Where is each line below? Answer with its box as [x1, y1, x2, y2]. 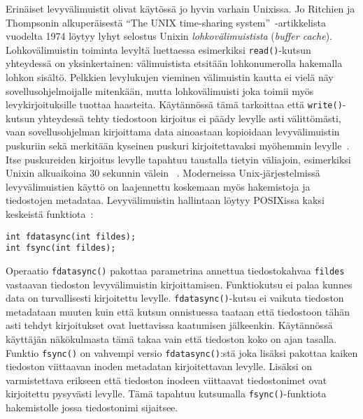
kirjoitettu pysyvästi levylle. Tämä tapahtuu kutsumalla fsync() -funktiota [6, 386, 327, 401]
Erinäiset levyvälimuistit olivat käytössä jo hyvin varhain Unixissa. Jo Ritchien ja [6, 1, 355, 15]
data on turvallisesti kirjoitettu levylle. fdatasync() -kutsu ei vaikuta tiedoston [6, 291, 344, 305]
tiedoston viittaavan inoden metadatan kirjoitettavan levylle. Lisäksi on [6, 359, 313, 374]
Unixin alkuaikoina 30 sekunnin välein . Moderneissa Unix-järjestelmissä [6, 166, 320, 180]
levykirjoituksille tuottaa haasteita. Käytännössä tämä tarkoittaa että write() [6, 97, 343, 112]
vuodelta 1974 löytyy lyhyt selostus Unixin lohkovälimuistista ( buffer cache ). [6, 29, 332, 43]
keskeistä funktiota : [6, 207, 94, 221]
